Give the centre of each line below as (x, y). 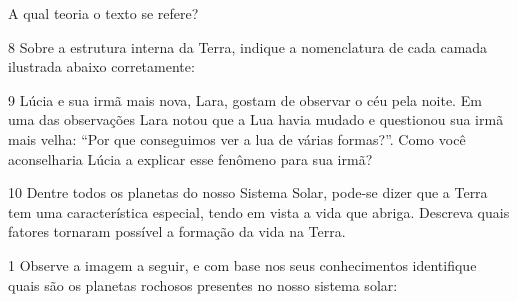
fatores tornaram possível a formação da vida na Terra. (177, 231)
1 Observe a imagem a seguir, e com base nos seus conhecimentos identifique (242, 264)
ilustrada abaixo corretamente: (101, 66)
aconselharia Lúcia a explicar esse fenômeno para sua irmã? (190, 158)
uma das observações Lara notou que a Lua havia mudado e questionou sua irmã (256, 119)
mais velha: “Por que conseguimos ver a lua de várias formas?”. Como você (237, 138)
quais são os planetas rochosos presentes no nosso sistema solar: (203, 284)
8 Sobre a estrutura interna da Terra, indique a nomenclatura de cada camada (248, 46)
